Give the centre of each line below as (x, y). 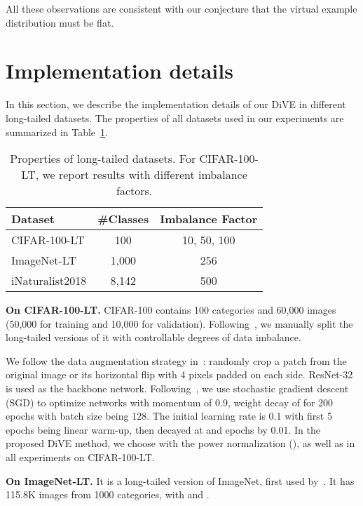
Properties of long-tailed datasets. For (103, 159)
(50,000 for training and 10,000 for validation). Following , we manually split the (179, 323)
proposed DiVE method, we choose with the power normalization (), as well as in (180, 443)
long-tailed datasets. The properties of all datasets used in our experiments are (175, 118)
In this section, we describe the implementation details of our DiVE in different (176, 104)
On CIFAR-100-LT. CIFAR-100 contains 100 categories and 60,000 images (171, 310)
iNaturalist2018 (49, 281)
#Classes (123, 219)
